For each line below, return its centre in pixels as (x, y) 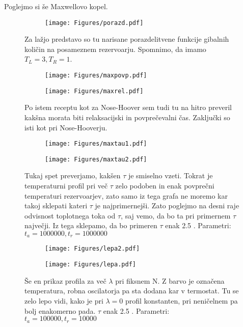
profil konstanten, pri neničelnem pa (181, 300)
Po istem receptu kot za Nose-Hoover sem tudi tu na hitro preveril (128, 107)
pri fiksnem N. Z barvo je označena (170, 280)
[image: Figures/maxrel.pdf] (94, 91)
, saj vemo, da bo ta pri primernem (176, 215)
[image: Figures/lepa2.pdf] (92, 249)
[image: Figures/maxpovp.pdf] (96, 76)
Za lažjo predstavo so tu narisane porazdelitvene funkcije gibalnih (127, 39)
